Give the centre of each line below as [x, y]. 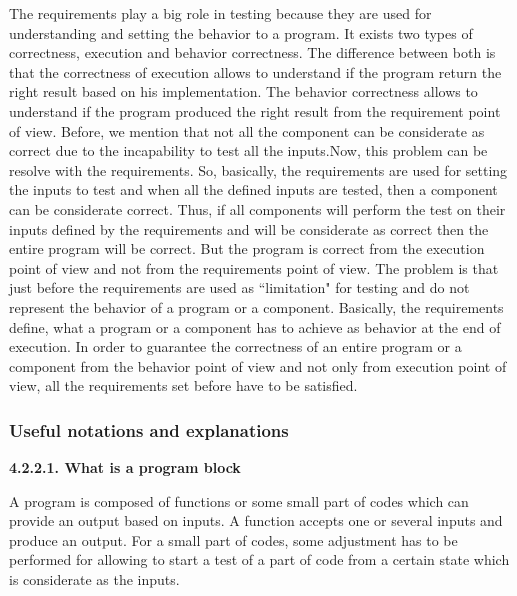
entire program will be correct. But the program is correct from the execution [247, 248]
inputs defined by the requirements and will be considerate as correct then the [249, 228]
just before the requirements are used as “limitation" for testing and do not [239, 287]
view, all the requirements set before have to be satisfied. [183, 385]
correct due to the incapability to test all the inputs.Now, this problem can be [248, 150]
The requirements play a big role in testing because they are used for [220, 13]
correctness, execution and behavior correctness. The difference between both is [252, 52]
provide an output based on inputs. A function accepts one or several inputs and [256, 520]
